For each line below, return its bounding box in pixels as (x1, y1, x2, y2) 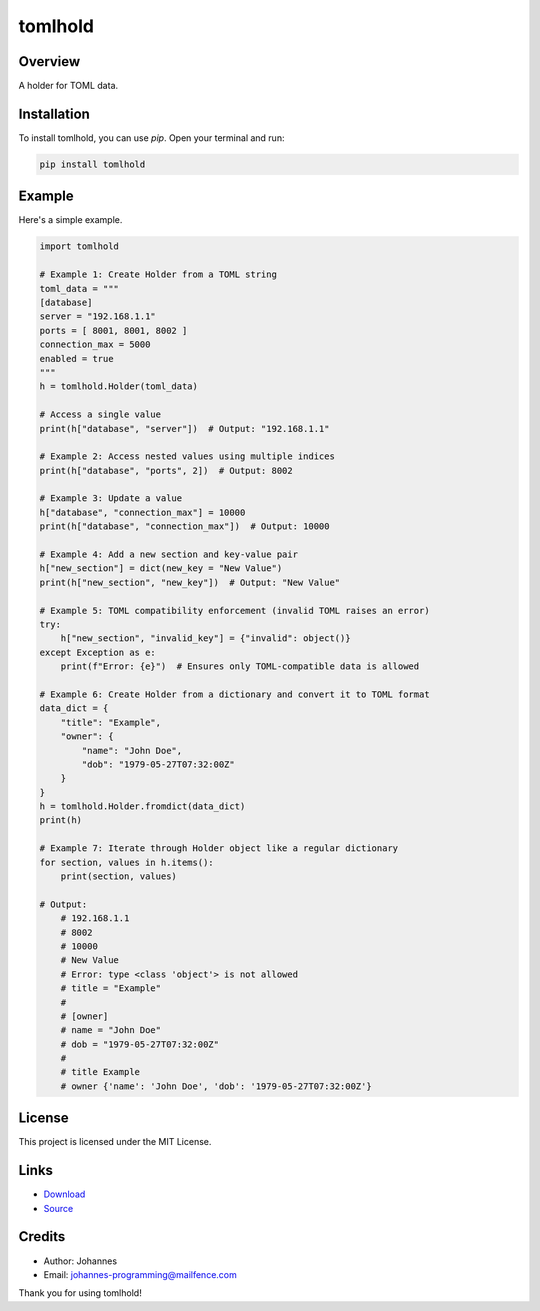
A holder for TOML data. (18, 80, 119, 92)
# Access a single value (39, 409, 162, 420)
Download (43, 1188, 86, 1200)
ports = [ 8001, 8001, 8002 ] (39, 325, 188, 336)
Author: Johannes (43, 1255, 118, 1267)
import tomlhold (39, 241, 120, 252)
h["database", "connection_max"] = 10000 (39, 506, 246, 518)
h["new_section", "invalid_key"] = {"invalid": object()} (60, 633, 351, 644)
